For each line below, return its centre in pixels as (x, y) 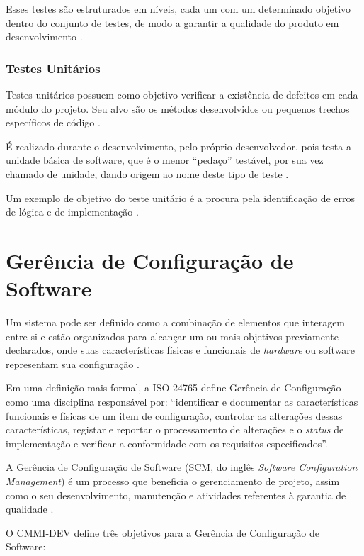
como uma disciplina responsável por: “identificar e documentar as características (182, 402)
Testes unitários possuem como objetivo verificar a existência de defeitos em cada (182, 94)
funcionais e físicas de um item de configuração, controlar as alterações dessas (174, 415)
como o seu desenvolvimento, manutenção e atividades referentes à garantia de (176, 495)
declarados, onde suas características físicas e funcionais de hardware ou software (181, 350)
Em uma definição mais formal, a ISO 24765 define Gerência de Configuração (174, 388)
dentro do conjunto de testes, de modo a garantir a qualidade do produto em (172, 22)
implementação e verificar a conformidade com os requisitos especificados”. (167, 443)
